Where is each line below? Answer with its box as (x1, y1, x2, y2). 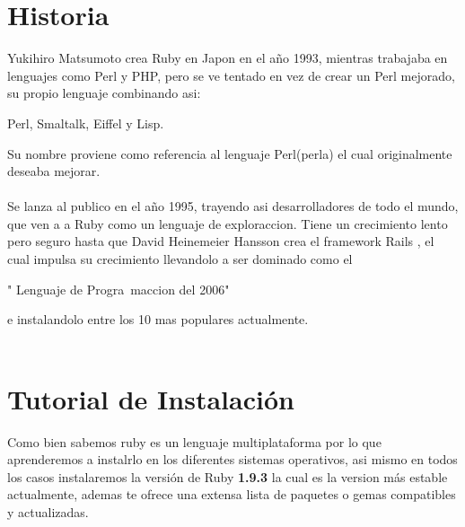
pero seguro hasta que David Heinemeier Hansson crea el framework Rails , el (7, 232, 434, 250)
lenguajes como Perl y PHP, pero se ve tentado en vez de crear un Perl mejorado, (7, 66, 455, 84)
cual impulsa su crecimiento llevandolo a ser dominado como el (7, 250, 353, 268)
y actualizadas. (7, 502, 89, 521)
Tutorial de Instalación (7, 380, 294, 417)
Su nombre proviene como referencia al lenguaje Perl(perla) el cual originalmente (7, 144, 452, 162)
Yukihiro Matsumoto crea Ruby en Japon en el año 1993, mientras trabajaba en (7, 48, 448, 67)
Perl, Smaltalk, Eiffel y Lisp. (7, 113, 164, 132)
